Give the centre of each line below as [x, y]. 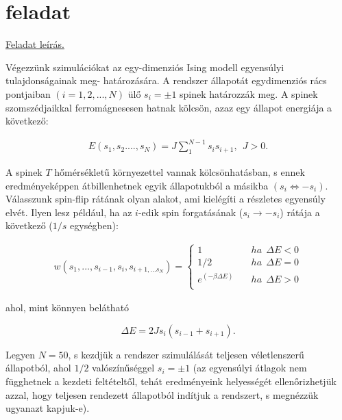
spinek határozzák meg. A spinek [249, 93]
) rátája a [300, 212]
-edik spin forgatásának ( [191, 212]
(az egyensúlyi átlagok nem [250, 368]
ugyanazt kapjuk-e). [48, 408]
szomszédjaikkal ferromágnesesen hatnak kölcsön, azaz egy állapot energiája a [169, 107]
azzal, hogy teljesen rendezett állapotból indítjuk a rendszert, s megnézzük [162, 394]
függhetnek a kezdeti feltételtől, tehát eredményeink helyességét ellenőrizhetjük [171, 381]
